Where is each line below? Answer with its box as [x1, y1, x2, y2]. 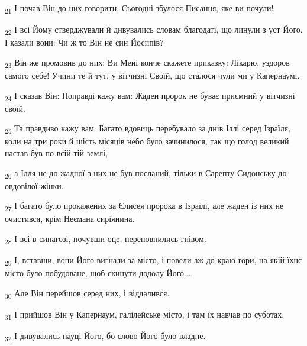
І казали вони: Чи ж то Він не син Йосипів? [5, 36, 164, 48]
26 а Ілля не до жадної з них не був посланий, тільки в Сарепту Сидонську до [5, 166, 287, 180]
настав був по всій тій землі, [5, 147, 108, 159]
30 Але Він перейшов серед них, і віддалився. [5, 286, 170, 300]
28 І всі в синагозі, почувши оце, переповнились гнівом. [5, 232, 206, 246]
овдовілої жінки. [5, 179, 64, 192]
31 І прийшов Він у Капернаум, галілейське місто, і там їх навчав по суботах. [5, 308, 285, 322]
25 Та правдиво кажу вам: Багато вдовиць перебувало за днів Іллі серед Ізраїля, [5, 122, 291, 136]
